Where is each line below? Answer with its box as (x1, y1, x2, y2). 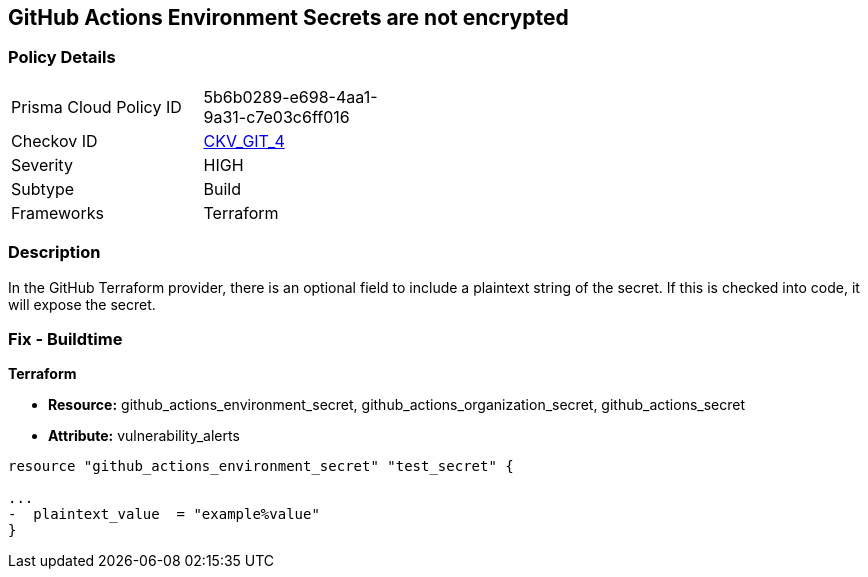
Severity (11, 154, 73, 175)
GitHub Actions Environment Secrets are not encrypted (8, 5, 569, 30)
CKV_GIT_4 (203, 130, 285, 151)
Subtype (11, 178, 75, 199)
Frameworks (11, 202, 104, 223)
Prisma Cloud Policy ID (11, 96, 182, 117)
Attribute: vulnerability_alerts (48, 427, 240, 445)
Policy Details (8, 47, 116, 68)
